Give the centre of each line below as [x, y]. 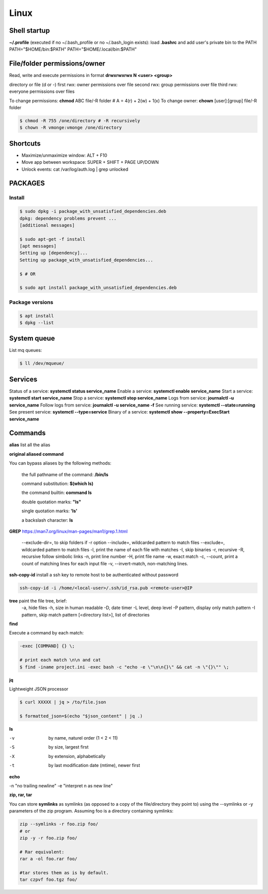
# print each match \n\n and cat [60, 660]
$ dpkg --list [37, 322]
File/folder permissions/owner [57, 64]
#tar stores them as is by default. [64, 873]
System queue [32, 338]
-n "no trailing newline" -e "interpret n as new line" [61, 786]
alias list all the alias [30, 445]
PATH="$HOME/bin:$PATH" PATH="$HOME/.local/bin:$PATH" [73, 49]
